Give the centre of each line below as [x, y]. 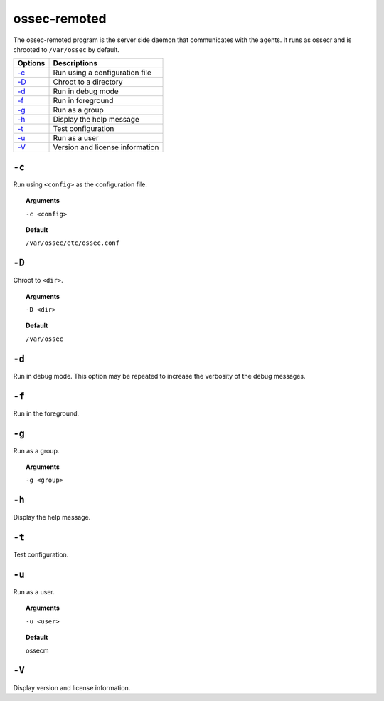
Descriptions [75, 63]
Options [31, 63]
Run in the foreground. [46, 413]
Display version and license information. [72, 687]
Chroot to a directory [88, 82]
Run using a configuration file [102, 73]
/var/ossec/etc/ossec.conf [73, 243]
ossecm [37, 650]
